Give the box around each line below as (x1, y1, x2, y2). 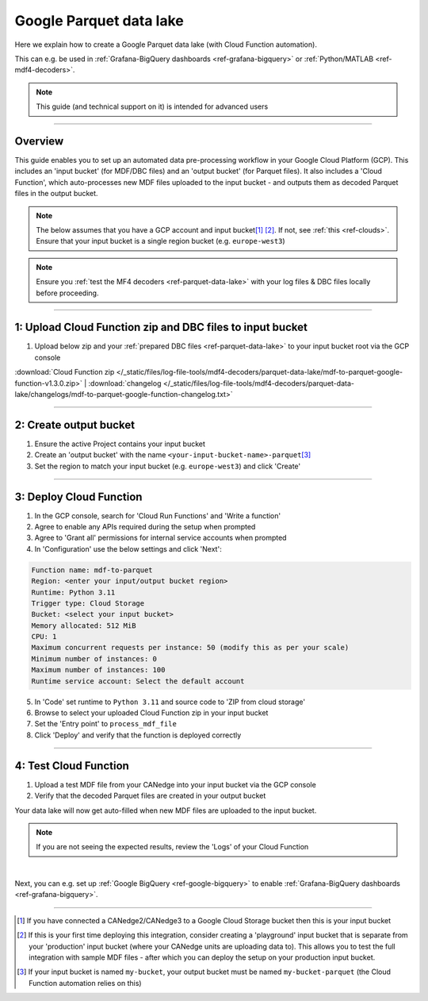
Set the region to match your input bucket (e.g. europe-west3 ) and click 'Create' (34, 461, 301, 471)
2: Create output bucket (14, 418, 135, 432)
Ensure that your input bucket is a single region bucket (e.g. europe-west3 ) (36, 237, 285, 246)
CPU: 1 (31, 632, 57, 641)
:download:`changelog (88, 378, 162, 388)
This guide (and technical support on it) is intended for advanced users (36, 102, 269, 111)
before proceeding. (36, 288, 99, 298)
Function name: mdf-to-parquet (31, 565, 154, 575)
